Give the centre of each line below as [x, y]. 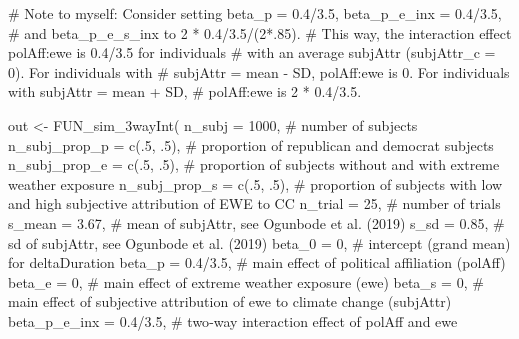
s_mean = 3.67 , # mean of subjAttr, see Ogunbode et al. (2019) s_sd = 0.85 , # [256, 222]
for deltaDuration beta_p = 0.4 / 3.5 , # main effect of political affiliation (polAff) [257, 262]
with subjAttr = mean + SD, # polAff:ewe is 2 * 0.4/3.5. [185, 91]
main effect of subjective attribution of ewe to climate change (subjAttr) [230, 301]
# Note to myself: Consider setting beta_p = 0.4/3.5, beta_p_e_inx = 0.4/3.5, [255, 13]
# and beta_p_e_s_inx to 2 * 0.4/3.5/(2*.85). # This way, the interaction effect [260, 32]
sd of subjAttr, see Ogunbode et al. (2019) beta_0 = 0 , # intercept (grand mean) [259, 242]
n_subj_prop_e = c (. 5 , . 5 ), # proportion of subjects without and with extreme [254, 164]
